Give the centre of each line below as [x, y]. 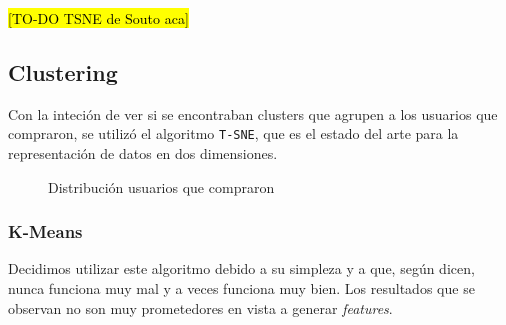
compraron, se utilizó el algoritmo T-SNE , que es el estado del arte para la [233, 133]
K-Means [45, 231]
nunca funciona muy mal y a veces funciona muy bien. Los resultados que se [241, 288]
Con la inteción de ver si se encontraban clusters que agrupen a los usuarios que [253, 113]
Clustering [63, 71]
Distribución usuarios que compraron [161, 186]
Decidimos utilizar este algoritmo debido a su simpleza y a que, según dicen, [241, 268]
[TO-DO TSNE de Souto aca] [98, 18]
